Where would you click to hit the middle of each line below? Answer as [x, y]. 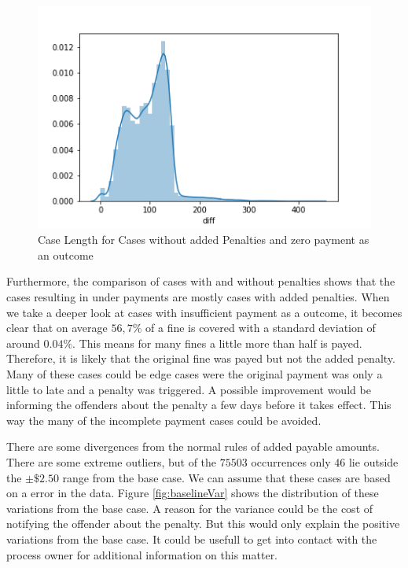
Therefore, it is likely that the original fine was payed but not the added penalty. [201, 358]
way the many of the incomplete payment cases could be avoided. [164, 420]
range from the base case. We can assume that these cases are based [226, 477]
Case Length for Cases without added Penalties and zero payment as [204, 240]
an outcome [66, 254]
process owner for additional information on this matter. [142, 554]
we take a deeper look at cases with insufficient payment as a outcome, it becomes [204, 312]
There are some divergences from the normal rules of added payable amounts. [193, 446]
